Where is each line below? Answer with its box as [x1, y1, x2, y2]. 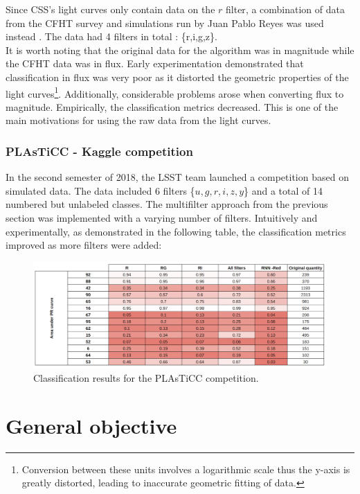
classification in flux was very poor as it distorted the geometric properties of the [6, 69, 349, 84]
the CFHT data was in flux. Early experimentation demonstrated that [6, 56, 304, 71]
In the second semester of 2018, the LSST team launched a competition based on [6, 170, 349, 184]
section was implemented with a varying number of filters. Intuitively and [6, 211, 318, 224]
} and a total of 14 [244, 183, 323, 197]
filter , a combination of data [226, 2, 345, 16]
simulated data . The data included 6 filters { [6, 183, 195, 197]
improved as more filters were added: [6, 238, 162, 252]
